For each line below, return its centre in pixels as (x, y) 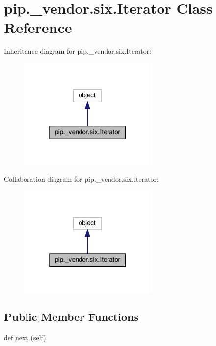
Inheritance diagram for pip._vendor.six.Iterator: (78, 51)
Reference (38, 27)
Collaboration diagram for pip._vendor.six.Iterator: (81, 179)
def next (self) (25, 337)
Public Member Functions (71, 317)
